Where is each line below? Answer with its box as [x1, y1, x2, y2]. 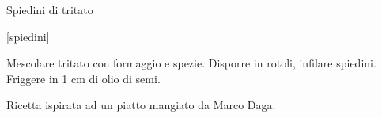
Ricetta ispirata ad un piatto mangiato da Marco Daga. [6, 97, 276, 113]
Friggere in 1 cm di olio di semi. [6, 70, 161, 86]
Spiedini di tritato [6, 2, 93, 17]
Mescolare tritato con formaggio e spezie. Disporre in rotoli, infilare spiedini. [6, 55, 376, 71]
